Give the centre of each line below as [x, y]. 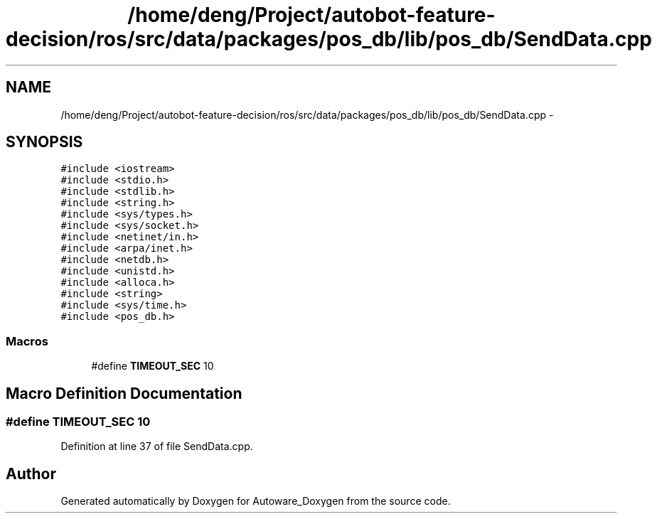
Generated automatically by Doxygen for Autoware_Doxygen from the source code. [256, 501]
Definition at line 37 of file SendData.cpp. [157, 446]
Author [31, 473]
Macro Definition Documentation [124, 393]
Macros [27, 341]
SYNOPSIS [44, 142]
